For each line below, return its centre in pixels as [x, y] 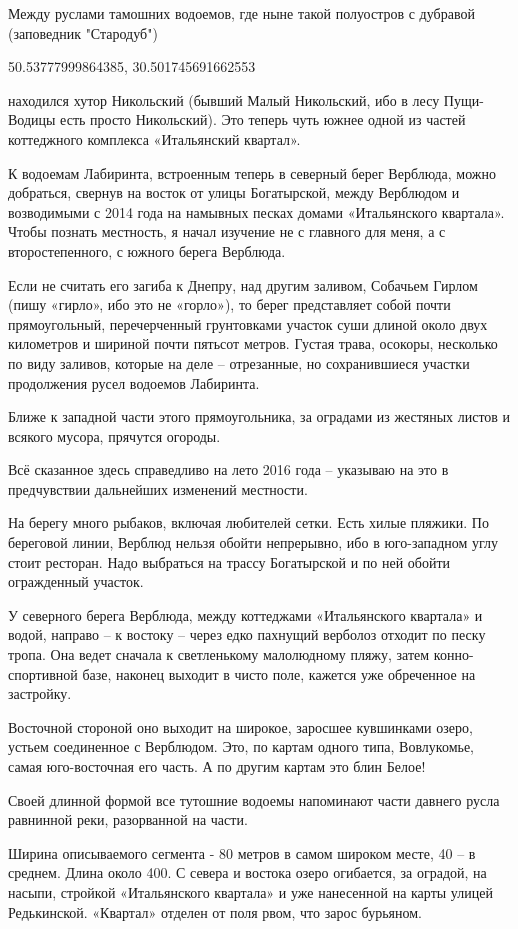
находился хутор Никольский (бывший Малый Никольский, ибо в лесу [224, 99]
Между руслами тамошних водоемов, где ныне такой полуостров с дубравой [241, 13]
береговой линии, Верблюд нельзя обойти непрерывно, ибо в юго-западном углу [253, 542]
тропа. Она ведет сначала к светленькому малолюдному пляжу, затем [219, 654]
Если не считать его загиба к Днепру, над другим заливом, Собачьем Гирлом [243, 284]
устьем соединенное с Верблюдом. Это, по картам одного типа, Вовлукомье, [241, 746]
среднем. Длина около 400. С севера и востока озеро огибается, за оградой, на [247, 872]
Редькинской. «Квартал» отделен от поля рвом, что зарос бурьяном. [215, 911]
